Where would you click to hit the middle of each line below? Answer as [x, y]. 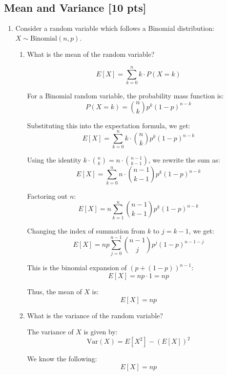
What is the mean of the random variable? [91, 54]
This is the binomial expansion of [77, 268]
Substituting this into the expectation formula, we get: [109, 125]
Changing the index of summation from [86, 230]
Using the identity [54, 160]
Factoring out [47, 196]
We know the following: [62, 359]
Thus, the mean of [54, 291]
